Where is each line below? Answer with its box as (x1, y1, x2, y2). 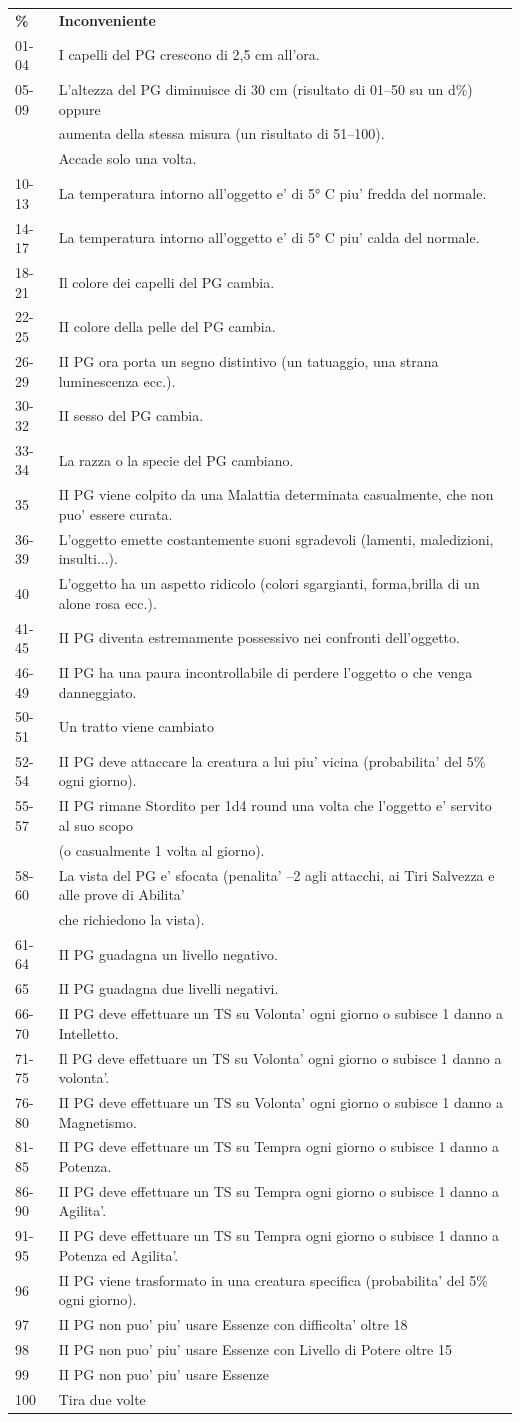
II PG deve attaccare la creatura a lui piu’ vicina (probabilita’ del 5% (58, 750, 486, 771)
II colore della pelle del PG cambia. (58, 316, 276, 337)
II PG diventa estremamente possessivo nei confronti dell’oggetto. (58, 627, 460, 648)
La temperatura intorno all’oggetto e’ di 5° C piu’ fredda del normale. (58, 182, 487, 203)
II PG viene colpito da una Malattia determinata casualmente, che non (58, 484, 494, 505)
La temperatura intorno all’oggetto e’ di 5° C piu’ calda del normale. (58, 227, 480, 248)
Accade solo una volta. (58, 148, 197, 169)
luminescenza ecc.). (58, 370, 176, 391)
